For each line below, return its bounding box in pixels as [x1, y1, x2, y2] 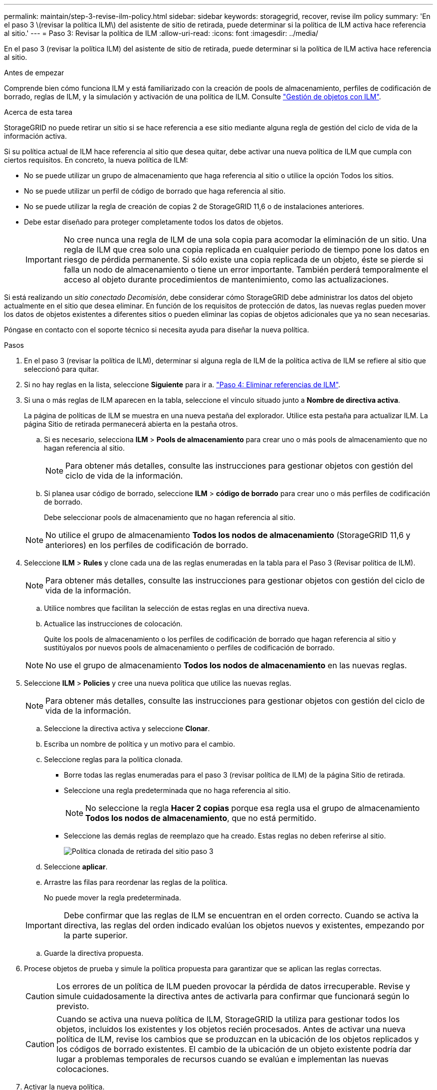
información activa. [4, 132, 67, 140]
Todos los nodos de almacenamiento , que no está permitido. [85, 813, 317, 823]
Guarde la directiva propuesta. [44, 949, 144, 957]
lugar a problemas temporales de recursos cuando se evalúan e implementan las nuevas [56, 1054, 389, 1064]
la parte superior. [63, 930, 128, 940]
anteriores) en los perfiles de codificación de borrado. [45, 540, 248, 550]
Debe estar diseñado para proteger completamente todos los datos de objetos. [24, 218, 283, 226]
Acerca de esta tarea [4, 108, 73, 116]
